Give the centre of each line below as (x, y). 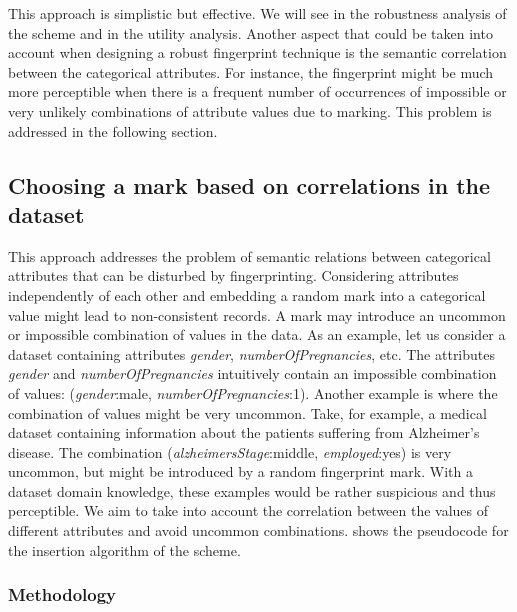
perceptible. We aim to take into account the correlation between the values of (248, 510)
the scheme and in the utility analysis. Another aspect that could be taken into (250, 32)
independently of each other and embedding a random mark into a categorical (247, 294)
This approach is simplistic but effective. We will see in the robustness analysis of (257, 13)
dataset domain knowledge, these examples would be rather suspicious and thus (252, 490)
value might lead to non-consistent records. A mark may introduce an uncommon (257, 314)
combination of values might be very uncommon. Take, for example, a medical (247, 412)
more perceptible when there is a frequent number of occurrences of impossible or (257, 91)
